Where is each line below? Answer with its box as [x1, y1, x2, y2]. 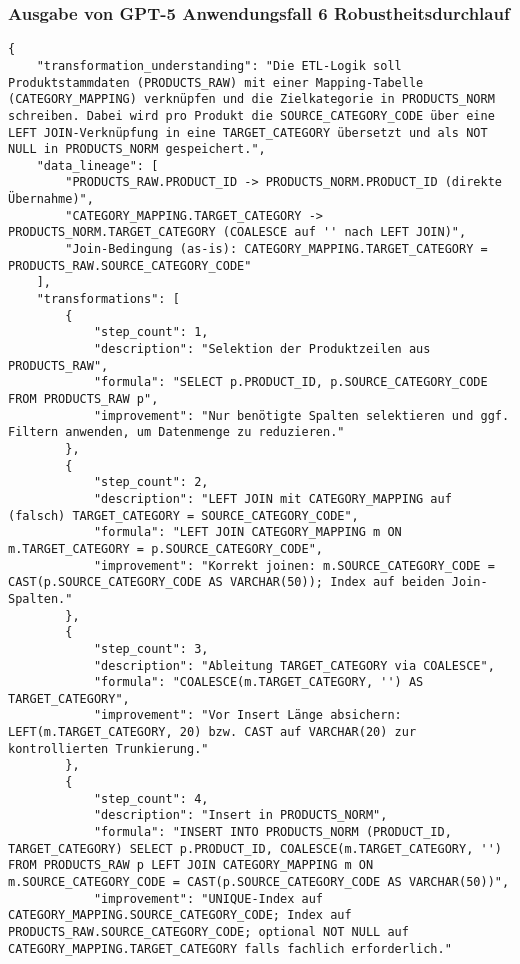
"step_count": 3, [93, 641, 209, 656]
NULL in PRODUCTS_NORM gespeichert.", [8, 142, 266, 157]
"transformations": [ [36, 292, 180, 307]
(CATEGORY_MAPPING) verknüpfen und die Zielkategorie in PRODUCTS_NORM [8, 92, 495, 107]
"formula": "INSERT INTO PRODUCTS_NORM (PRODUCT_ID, [93, 825, 452, 840]
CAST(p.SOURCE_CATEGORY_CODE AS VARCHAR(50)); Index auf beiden [8, 575, 445, 590]
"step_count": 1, [93, 325, 209, 340]
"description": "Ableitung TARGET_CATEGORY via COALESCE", [93, 658, 495, 673]
